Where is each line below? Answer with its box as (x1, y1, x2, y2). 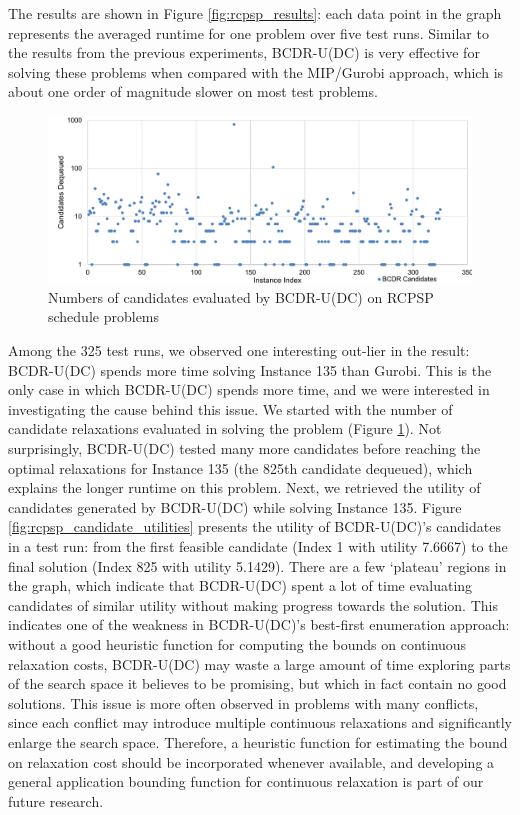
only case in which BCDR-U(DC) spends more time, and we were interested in (8, 379, 490, 400)
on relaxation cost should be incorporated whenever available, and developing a (8, 751, 495, 772)
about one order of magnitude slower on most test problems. (8, 81, 378, 102)
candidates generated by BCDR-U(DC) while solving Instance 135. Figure (8, 496, 462, 517)
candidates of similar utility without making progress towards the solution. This (8, 594, 498, 615)
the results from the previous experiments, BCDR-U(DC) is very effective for (8, 42, 480, 63)
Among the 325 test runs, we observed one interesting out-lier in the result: (8, 340, 470, 361)
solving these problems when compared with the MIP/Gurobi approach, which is (8, 61, 504, 82)
